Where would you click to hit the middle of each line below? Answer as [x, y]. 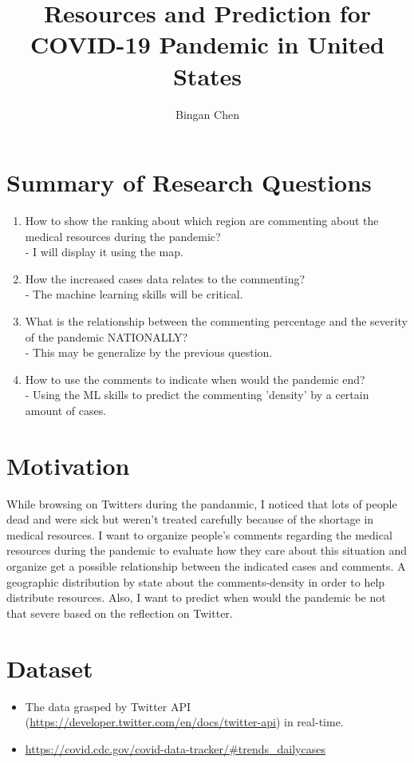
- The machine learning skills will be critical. [134, 294]
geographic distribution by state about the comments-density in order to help [196, 581]
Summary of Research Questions [189, 182]
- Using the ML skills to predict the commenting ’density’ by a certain [197, 395]
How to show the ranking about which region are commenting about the [202, 221]
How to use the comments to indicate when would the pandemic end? [195, 379]
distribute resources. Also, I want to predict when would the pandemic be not [196, 597]
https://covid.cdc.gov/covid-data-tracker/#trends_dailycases [175, 748]
